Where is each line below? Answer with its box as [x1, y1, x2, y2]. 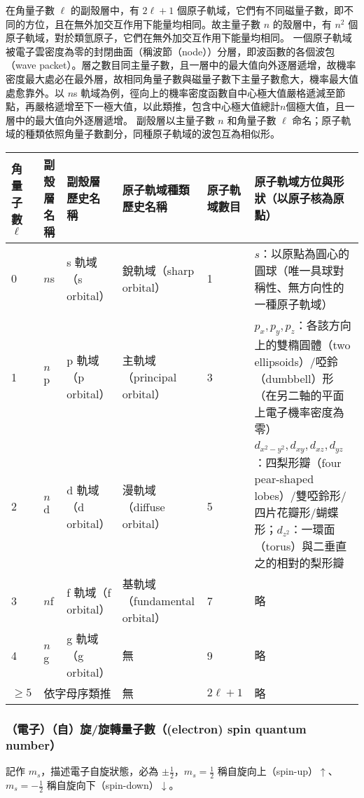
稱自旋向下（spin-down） [46, 778, 159, 792]
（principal [122, 369, 177, 386]
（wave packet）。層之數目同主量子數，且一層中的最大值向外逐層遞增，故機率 [6, 58, 356, 72]
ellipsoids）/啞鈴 [254, 353, 338, 370]
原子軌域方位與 [254, 173, 333, 189]
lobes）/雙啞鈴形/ [254, 487, 346, 504]
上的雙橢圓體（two [254, 337, 351, 353]
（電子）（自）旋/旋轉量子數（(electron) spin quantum [6, 719, 307, 737]
